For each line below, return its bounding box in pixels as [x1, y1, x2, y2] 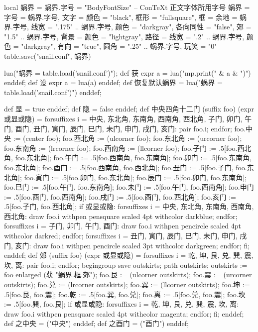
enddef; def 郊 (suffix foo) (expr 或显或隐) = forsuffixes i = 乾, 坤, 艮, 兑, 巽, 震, [4, 250, 254, 260]
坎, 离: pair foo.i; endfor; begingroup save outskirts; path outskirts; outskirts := [4, 259, 248, 270]
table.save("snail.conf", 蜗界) [4, 50, 91, 61]
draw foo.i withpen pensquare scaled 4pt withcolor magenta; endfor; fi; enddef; [4, 308, 244, 319]
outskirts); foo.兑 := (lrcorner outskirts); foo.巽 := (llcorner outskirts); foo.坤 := [4, 279, 250, 290]
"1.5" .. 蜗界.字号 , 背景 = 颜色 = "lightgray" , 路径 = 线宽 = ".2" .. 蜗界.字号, [4, 31, 245, 41]
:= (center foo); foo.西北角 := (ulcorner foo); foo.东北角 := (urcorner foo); [13, 133, 242, 143]
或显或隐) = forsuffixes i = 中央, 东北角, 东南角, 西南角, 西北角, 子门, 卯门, [4, 113, 243, 123]
